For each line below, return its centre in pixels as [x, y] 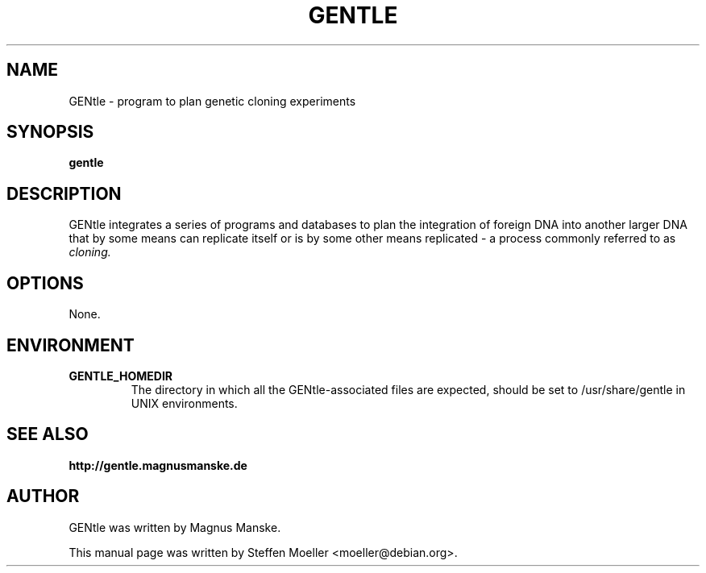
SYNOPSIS [50, 132]
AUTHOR [43, 496]
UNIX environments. [184, 403]
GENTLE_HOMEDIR [121, 376]
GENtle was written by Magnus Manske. [175, 527]
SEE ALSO [48, 434]
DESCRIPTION [64, 193]
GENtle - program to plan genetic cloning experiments [212, 101]
